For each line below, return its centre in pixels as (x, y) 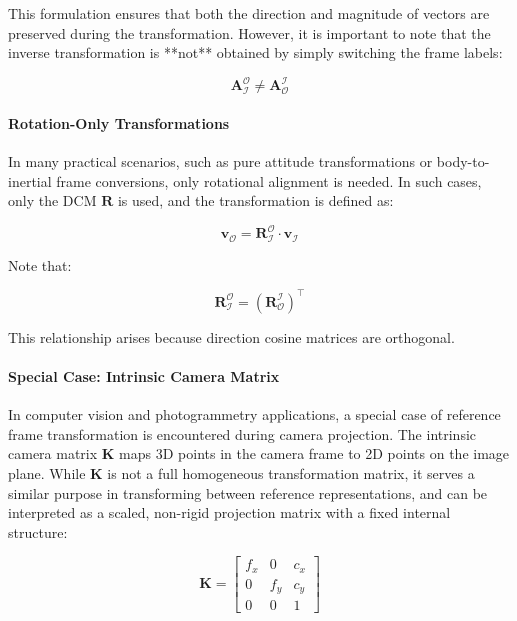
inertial (30, 180)
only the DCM (52, 200)
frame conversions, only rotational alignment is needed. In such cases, (269, 180)
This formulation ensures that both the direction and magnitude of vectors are (249, 13)
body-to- (463, 161)
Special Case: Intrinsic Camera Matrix (144, 376)
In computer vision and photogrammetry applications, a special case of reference (254, 414)
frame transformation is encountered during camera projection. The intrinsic (242, 433)
